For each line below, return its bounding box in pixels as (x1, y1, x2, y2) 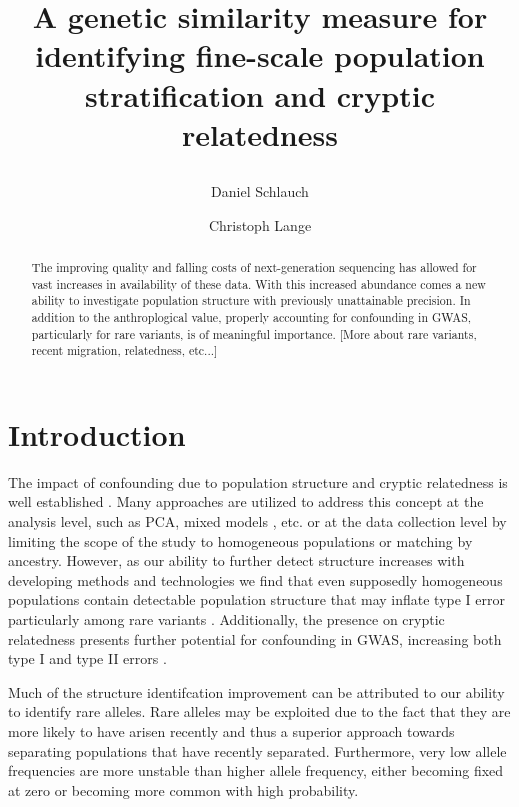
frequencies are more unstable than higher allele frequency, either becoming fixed (8, 760, 504, 781)
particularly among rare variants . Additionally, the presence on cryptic (8, 608, 445, 629)
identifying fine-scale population (35, 35, 485, 76)
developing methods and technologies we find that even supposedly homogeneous (8, 569, 503, 590)
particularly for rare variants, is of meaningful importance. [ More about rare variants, (31, 325, 477, 342)
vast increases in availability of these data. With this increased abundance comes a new (31, 275, 486, 292)
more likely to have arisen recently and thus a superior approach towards (8, 720, 455, 741)
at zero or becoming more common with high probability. (8, 779, 359, 800)
